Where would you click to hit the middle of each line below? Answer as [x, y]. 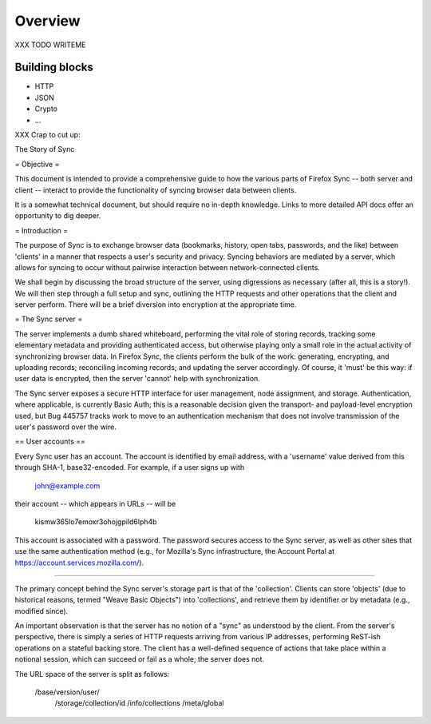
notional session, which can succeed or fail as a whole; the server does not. [140, 659]
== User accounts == [50, 442]
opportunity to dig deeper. [58, 216]
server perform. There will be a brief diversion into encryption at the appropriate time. [156, 304]
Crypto [46, 109]
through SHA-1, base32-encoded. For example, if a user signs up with [130, 467]
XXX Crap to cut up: [47, 135]
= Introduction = [41, 230]
